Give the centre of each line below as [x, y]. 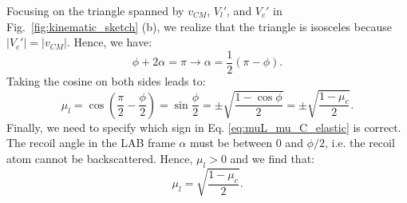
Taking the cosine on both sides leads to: [106, 80]
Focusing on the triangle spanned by [95, 10]
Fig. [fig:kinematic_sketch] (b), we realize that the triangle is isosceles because [199, 26]
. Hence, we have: [109, 42]
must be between [231, 143]
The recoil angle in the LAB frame [91, 143]
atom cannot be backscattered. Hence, [100, 159]
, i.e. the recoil [360, 143]
